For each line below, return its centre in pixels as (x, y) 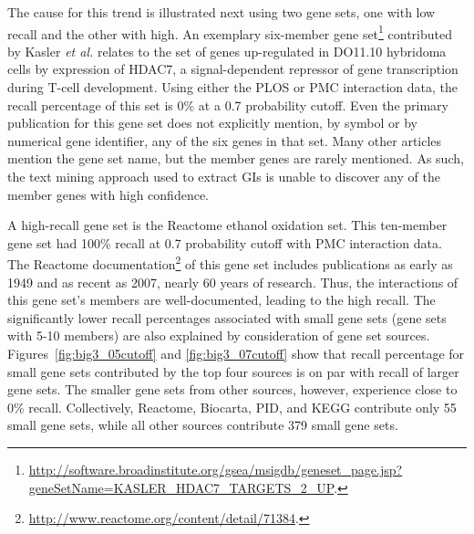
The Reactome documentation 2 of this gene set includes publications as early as (230, 263)
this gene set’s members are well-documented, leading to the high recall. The (222, 300)
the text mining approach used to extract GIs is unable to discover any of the (224, 176)
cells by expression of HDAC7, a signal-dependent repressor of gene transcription (233, 69)
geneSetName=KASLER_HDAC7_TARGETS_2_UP (181, 487)
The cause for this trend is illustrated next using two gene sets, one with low (222, 12)
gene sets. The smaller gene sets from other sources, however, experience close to (232, 389)
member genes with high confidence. (108, 194)
